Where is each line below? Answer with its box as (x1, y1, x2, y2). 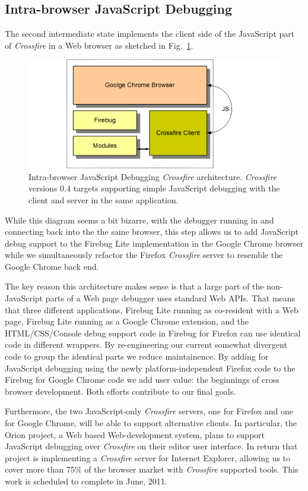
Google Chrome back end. (5, 260, 99, 272)
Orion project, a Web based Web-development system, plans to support (5, 428, 265, 440)
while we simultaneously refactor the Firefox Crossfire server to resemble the (5, 248, 283, 261)
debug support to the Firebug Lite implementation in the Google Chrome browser (5, 237, 303, 249)
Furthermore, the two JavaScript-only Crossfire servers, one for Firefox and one (5, 405, 294, 417)
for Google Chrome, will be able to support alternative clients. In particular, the (5, 417, 297, 429)
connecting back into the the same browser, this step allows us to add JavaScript (5, 225, 299, 238)
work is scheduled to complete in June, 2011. (5, 474, 167, 487)
